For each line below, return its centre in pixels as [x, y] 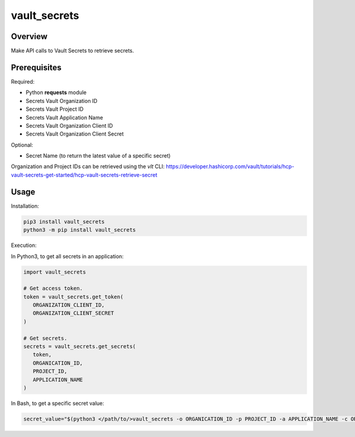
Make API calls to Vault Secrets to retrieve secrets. [72, 51]
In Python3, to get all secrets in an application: [67, 256]
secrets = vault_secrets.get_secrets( [80, 347]
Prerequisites [36, 67]
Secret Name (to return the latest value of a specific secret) [98, 156]
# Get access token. [53, 288]
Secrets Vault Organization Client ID [70, 126]
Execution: [24, 245]
